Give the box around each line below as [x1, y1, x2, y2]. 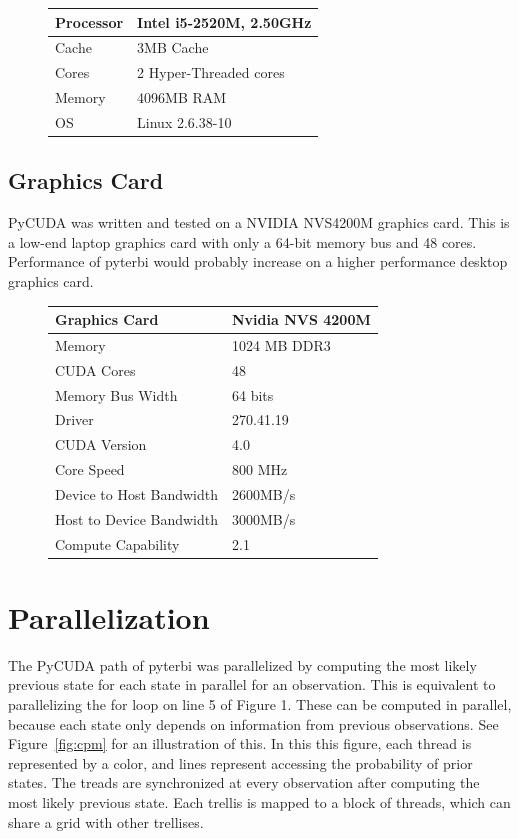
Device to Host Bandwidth [55, 483, 219, 504]
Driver [55, 409, 94, 430]
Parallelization [8, 596, 210, 637]
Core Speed [55, 459, 125, 480]
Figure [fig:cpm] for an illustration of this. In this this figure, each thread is [8, 733, 472, 754]
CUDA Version [55, 434, 147, 455]
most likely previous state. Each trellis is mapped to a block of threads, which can [8, 792, 511, 813]
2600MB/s [232, 483, 296, 504]
